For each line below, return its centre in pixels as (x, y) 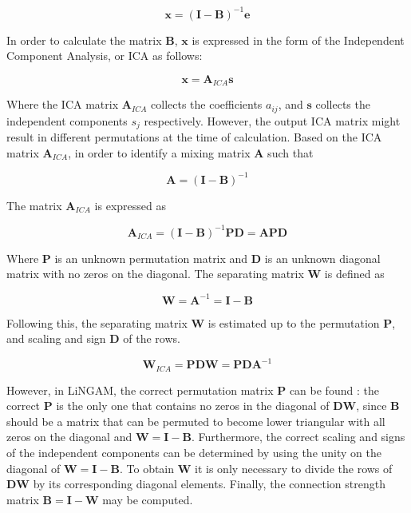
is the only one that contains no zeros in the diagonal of (193, 406)
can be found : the (334, 390)
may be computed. (148, 499)
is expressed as (130, 205)
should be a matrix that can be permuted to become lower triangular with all (196, 421)
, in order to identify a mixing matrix (159, 152)
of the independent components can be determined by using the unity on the (194, 453)
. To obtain (147, 468)
